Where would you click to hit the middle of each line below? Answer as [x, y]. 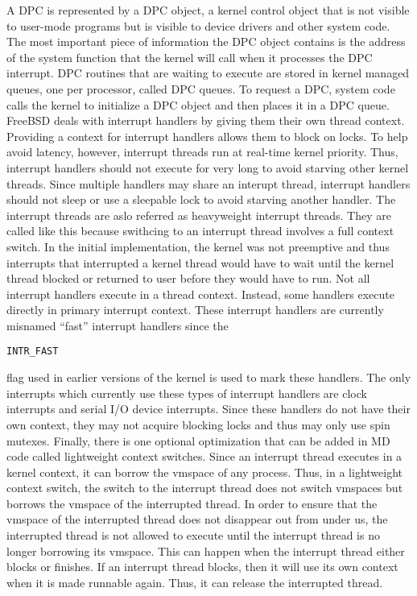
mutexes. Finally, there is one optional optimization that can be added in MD [198, 440]
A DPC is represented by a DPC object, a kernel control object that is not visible [208, 10]
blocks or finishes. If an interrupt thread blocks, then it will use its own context [202, 567]
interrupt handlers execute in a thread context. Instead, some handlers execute [200, 294]
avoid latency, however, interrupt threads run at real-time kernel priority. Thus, [202, 152]
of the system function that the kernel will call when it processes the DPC [190, 57]
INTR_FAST [33, 352]
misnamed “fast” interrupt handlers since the [118, 325]
